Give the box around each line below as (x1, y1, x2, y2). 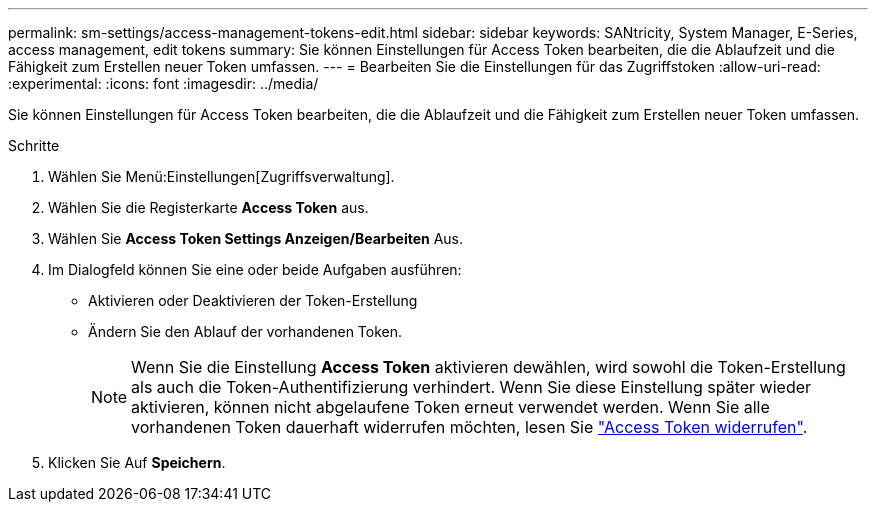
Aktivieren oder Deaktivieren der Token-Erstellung (88, 292, 418, 309)
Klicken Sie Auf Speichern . (48, 454, 226, 471)
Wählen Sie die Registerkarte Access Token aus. (48, 199, 369, 216)
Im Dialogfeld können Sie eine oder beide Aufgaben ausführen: (48, 261, 462, 278)
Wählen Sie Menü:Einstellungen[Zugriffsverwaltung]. (48, 168, 395, 185)
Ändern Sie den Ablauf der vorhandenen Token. (88, 323, 403, 340)
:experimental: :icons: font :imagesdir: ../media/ (8, 75, 319, 92)
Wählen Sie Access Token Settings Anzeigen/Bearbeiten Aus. (48, 230, 464, 247)
